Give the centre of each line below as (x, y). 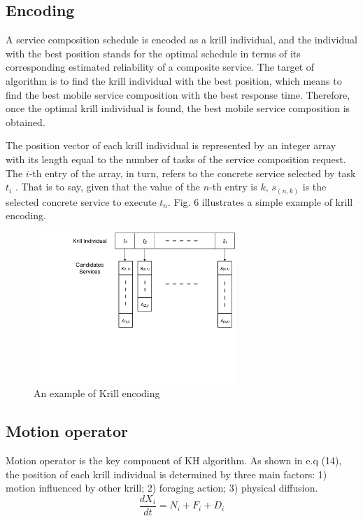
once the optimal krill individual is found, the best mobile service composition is (178, 108)
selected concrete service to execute (81, 201)
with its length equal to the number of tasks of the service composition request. (176, 159)
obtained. (26, 121)
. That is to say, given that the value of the (108, 187)
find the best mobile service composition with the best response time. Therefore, (178, 94)
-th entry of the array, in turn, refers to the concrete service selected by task (192, 173)
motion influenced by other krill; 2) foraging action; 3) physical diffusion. (162, 488)
